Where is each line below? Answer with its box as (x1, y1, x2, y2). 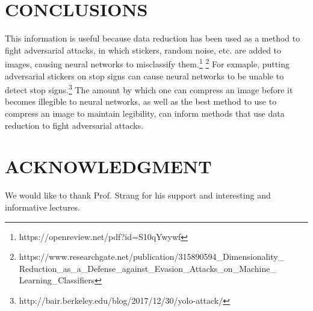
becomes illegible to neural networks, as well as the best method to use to (5, 95, 277, 108)
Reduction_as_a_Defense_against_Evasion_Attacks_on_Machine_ (19, 262, 276, 274)
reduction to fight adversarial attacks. (5, 119, 144, 131)
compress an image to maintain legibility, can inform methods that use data (5, 107, 285, 119)
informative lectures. (5, 200, 80, 213)
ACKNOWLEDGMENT (5, 154, 212, 179)
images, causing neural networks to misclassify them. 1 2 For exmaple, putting (5, 56, 290, 70)
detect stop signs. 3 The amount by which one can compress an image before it (5, 82, 293, 96)
